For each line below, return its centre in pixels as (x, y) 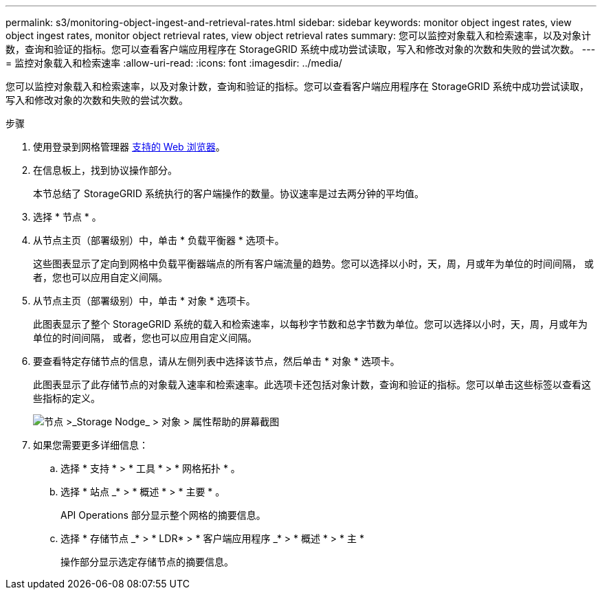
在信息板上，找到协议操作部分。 (105, 170)
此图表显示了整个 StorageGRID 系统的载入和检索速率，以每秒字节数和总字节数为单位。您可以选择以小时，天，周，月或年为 (310, 324)
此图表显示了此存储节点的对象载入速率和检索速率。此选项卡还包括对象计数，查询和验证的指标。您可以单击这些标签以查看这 (312, 384)
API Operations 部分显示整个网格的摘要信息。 (163, 515)
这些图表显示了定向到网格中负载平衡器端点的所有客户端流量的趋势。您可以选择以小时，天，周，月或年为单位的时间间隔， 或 (313, 263)
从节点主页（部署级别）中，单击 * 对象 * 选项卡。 (144, 301)
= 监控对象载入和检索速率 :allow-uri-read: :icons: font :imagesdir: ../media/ (174, 63)
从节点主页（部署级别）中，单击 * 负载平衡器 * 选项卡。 (159, 240)
